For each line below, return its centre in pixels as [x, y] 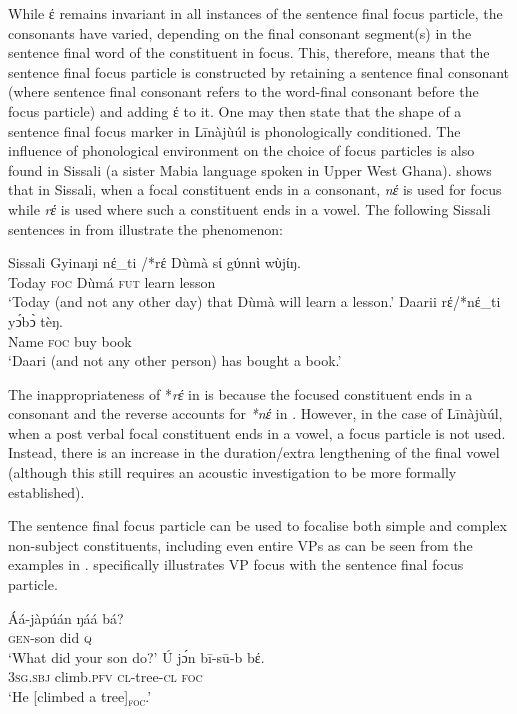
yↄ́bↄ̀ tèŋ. [35, 320]
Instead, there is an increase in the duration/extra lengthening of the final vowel [254, 452]
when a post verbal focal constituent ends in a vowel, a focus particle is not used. [257, 432]
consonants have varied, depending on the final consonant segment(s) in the [240, 32]
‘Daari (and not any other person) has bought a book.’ [175, 360]
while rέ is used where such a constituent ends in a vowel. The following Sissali [249, 208]
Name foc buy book [70, 340]
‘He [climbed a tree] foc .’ [80, 697]
